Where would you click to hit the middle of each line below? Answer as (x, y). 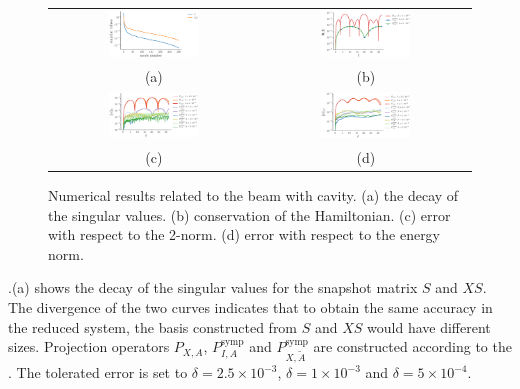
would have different (429, 326)
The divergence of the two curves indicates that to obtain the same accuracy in (250, 306)
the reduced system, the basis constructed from (153, 326)
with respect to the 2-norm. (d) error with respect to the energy (244, 234)
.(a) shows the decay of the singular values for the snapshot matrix (213, 287)
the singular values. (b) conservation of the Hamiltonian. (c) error (249, 214)
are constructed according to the (412, 346)
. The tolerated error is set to (98, 372)
